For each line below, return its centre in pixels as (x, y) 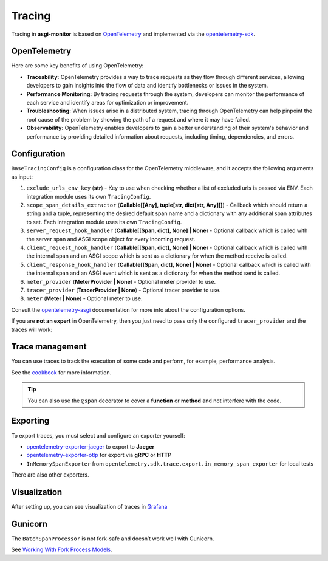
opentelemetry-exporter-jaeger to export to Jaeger (91, 446)
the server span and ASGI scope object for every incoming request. (111, 239)
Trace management (49, 347)
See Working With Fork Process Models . (62, 549)
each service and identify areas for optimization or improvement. (108, 103)
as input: (22, 177)
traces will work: (32, 329)
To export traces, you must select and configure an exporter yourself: (98, 435)
